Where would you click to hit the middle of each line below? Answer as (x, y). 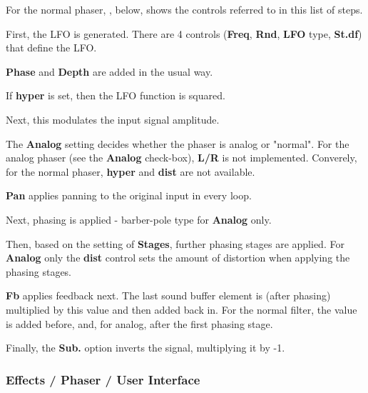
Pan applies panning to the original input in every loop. (129, 195)
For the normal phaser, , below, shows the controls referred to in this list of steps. (184, 9)
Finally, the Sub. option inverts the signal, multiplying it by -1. (145, 348)
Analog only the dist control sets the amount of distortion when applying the (178, 258)
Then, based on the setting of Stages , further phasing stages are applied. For (175, 243)
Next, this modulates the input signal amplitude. (113, 119)
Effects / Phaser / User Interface (103, 379)
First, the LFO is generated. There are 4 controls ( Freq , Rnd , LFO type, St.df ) (184, 33)
